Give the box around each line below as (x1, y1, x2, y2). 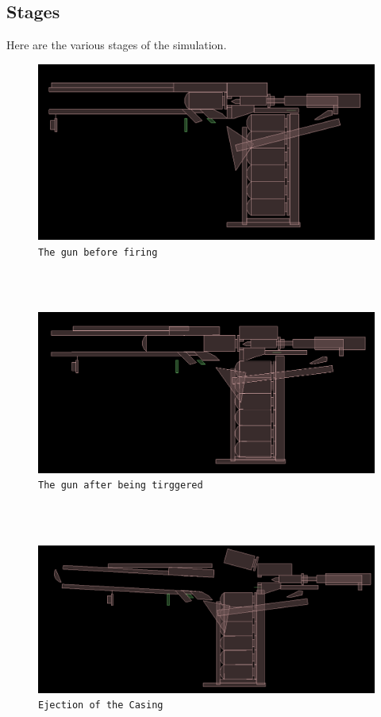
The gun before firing (38, 246, 158, 258)
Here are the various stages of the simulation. (6, 37, 227, 53)
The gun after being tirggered (38, 480, 203, 491)
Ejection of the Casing (38, 700, 164, 711)
